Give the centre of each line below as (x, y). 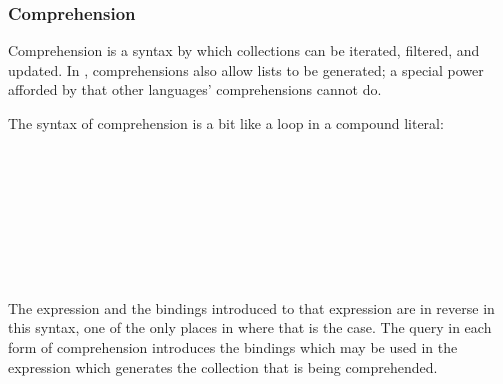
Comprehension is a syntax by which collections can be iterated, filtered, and (244, 50)
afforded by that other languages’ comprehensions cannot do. (195, 89)
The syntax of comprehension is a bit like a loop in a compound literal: (226, 123)
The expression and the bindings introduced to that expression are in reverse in (251, 307)
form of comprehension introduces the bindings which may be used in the (233, 346)
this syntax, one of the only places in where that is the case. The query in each (250, 327)
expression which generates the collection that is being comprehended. (223, 366)
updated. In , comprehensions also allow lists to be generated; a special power (246, 69)
